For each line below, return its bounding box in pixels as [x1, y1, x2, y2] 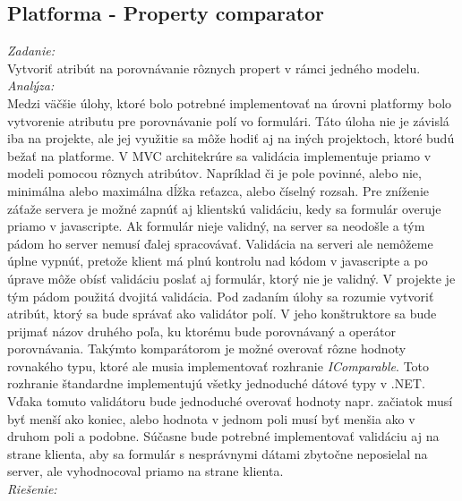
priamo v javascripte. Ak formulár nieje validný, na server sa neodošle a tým [7, 217, 425, 235]
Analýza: [7, 76, 55, 95]
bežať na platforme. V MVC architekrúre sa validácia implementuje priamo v [7, 146, 432, 165]
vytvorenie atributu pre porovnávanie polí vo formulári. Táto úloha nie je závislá [7, 111, 449, 130]
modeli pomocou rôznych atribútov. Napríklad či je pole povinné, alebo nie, [7, 164, 422, 183]
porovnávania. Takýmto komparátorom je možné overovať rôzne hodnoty [7, 339, 406, 358]
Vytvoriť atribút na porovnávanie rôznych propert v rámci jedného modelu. [7, 58, 421, 77]
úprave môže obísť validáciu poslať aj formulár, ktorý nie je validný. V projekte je [7, 268, 456, 287]
